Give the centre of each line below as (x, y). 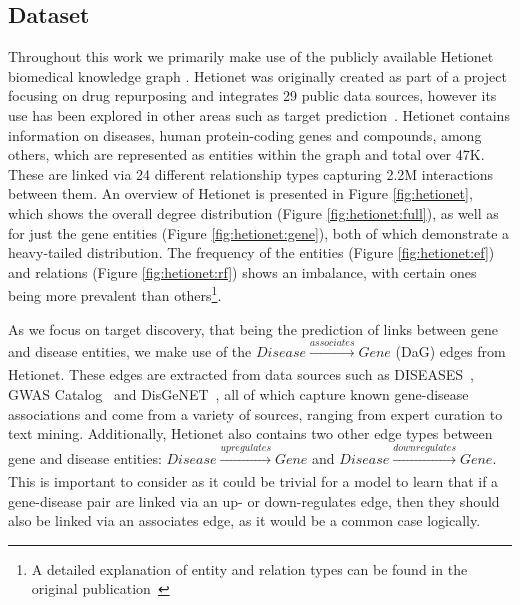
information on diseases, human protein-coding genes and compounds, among (245, 134)
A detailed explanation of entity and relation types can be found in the (249, 568)
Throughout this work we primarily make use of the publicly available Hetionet (251, 56)
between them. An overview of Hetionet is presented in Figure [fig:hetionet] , (240, 193)
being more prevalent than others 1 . (115, 293)
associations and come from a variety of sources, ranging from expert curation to (255, 413)
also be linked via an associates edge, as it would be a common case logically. (244, 520)
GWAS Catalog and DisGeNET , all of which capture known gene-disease (238, 393)
